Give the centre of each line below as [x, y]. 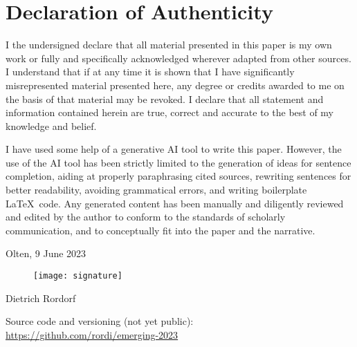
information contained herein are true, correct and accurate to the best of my [170, 112]
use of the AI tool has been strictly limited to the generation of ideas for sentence [178, 162]
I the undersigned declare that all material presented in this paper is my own [169, 45]
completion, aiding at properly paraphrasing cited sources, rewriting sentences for [178, 176]
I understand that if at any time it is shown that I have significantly [150, 72]
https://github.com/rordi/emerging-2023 [92, 334]
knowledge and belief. [51, 125]
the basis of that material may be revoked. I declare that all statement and [165, 99]
